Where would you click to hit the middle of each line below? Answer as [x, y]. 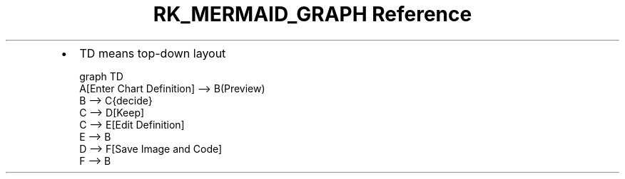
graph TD [101, 76]
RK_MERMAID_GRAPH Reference [312, 14]
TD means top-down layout [153, 53]
